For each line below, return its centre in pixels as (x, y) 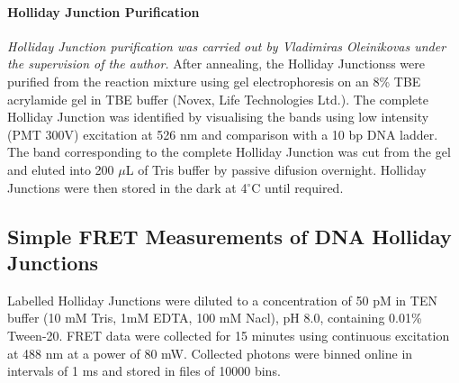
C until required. (297, 187)
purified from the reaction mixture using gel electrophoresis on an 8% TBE (214, 81)
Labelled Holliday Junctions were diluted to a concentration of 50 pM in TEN (222, 300)
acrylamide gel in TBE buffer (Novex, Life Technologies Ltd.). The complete (218, 99)
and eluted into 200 (61, 169)
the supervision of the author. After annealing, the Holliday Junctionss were (216, 64)
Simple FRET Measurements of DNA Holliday (229, 236)
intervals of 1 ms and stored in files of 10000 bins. (144, 371)
